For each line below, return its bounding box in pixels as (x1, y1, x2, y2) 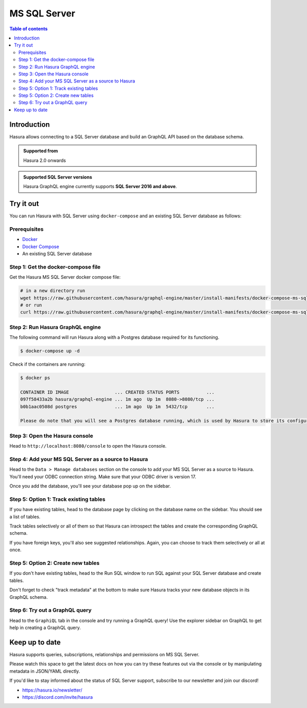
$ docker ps (20, 375, 51, 381)
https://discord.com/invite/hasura (22, 694, 93, 700)
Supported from (23, 148, 58, 154)
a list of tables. (9, 513, 41, 520)
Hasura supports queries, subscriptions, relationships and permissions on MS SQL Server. (9, 651, 200, 657)
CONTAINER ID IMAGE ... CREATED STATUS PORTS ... (20, 389, 215, 395)
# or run (20, 302, 42, 308)
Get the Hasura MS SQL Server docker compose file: (9, 274, 121, 280)
